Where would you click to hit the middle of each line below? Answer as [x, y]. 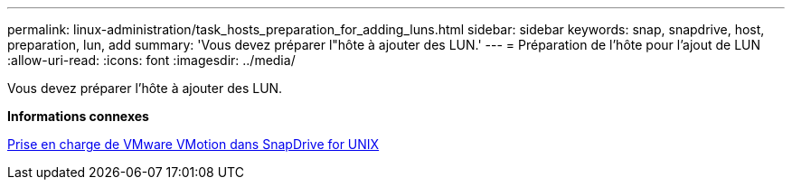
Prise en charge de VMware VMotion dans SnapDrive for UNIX [193, 144]
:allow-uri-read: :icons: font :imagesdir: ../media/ [151, 60]
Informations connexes [78, 116]
